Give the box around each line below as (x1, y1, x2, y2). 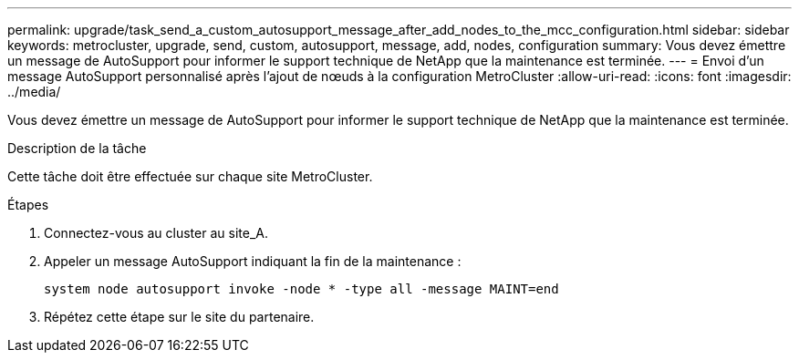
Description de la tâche (7, 140, 147, 156)
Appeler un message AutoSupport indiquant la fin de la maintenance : (44, 253, 462, 269)
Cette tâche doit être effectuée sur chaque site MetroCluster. (7, 169, 373, 184)
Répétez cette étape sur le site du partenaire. (44, 309, 315, 324)
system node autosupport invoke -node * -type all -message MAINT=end (44, 282, 559, 296)
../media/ (7, 84, 61, 99)
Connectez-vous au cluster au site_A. (44, 225, 268, 241)
